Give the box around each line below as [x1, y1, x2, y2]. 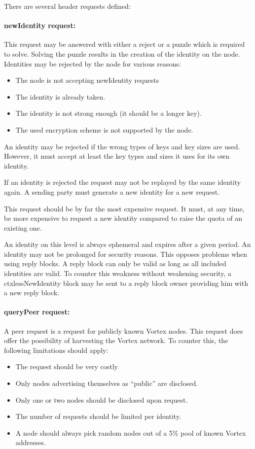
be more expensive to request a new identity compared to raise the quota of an [4, 213, 242, 223]
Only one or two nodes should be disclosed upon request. [15, 394, 188, 405]
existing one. [4, 222, 42, 233]
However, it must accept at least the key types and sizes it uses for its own [4, 151, 230, 161]
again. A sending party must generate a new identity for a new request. [4, 186, 220, 197]
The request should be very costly [15, 361, 118, 372]
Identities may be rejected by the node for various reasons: [4, 58, 181, 69]
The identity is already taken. [15, 91, 106, 102]
